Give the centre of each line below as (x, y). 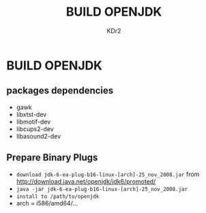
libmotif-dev (33, 122)
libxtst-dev (31, 114)
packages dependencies (60, 90)
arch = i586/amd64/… (47, 203)
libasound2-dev (39, 136)
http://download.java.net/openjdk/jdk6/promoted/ (86, 181)
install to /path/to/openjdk (58, 196)
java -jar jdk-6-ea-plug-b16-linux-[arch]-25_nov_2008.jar (102, 189)
